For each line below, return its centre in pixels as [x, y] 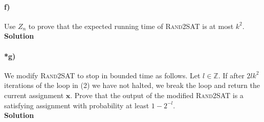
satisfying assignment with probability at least [77, 105]
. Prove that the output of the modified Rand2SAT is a [157, 95]
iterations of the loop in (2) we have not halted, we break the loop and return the [132, 85]
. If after [231, 75]
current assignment [34, 95]
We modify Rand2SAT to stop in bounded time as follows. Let [102, 75]
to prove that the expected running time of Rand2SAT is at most [131, 26]
